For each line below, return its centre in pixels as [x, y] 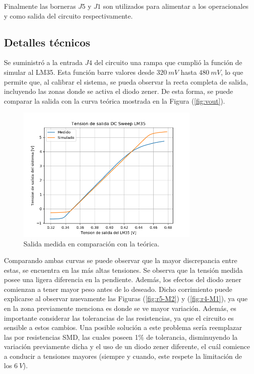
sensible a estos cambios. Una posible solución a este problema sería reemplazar [123, 327]
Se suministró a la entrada [43, 62]
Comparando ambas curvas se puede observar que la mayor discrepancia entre [121, 260]
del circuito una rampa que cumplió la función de [168, 62]
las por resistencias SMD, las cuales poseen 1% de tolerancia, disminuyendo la [121, 337]
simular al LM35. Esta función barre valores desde [79, 72]
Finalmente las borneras [40, 6]
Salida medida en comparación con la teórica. [92, 244]
